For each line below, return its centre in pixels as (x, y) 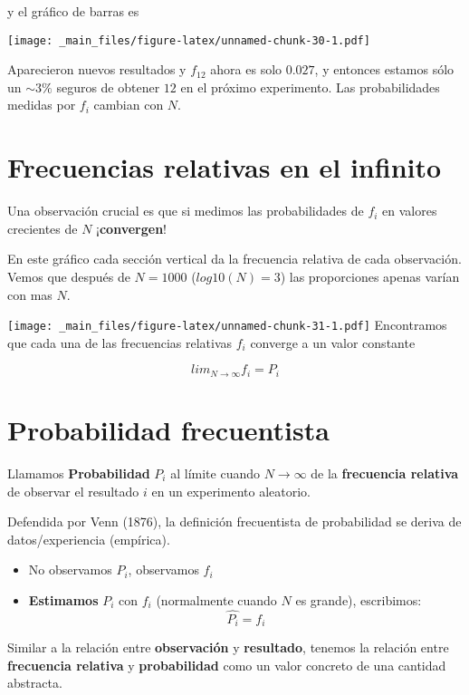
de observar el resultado (73, 491)
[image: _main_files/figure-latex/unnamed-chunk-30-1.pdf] (189, 40)
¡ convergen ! (131, 228)
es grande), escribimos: (359, 599)
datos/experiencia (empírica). (89, 539)
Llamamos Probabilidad (79, 473)
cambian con (129, 105)
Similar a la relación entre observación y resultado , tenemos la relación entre (228, 647)
